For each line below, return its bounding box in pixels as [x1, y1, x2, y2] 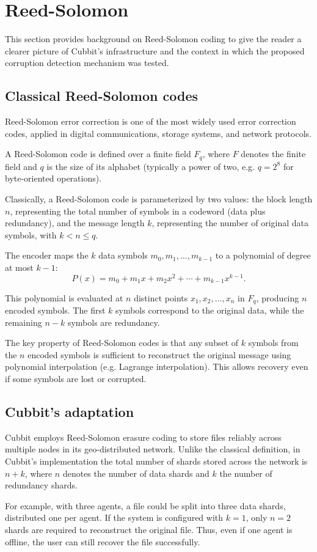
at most [5, 260, 34, 273]
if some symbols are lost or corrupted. [5, 372, 147, 385]
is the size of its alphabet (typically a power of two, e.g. [46, 160, 255, 172]
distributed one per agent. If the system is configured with [5, 511, 224, 524]
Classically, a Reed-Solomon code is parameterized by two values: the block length [5, 192, 313, 205]
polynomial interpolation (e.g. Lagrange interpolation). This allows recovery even [5, 360, 308, 373]
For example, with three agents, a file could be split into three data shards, [5, 499, 286, 512]
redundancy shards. [5, 479, 78, 491]
